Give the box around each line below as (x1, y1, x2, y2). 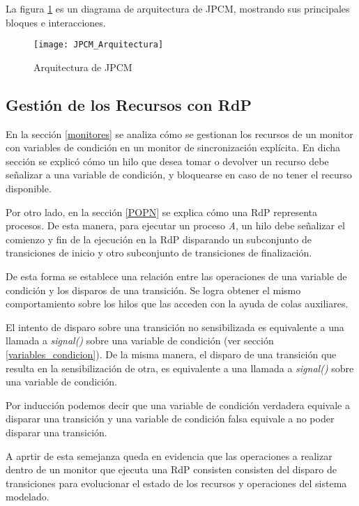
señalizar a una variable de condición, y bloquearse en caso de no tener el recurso (6, 167, 352, 182)
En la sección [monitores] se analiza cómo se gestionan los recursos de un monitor (6, 126, 353, 141)
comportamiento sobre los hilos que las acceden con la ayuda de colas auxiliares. (6, 296, 349, 311)
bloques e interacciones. (6, 15, 106, 29)
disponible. (6, 181, 52, 196)
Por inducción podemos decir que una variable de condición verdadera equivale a (6, 397, 350, 412)
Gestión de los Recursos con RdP (6, 93, 252, 115)
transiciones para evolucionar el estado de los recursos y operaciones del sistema (6, 475, 347, 490)
